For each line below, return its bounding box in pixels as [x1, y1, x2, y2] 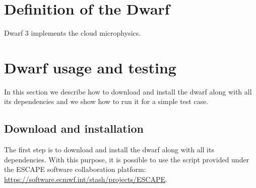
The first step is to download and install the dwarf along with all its [4, 144, 214, 155]
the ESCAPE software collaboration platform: [4, 164, 146, 174]
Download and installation [4, 121, 144, 136]
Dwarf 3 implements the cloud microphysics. [4, 28, 141, 38]
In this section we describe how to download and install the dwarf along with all [4, 86, 252, 97]
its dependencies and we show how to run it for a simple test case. [4, 96, 209, 107]
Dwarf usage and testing [4, 57, 176, 77]
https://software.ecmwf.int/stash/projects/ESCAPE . [4, 174, 167, 184]
